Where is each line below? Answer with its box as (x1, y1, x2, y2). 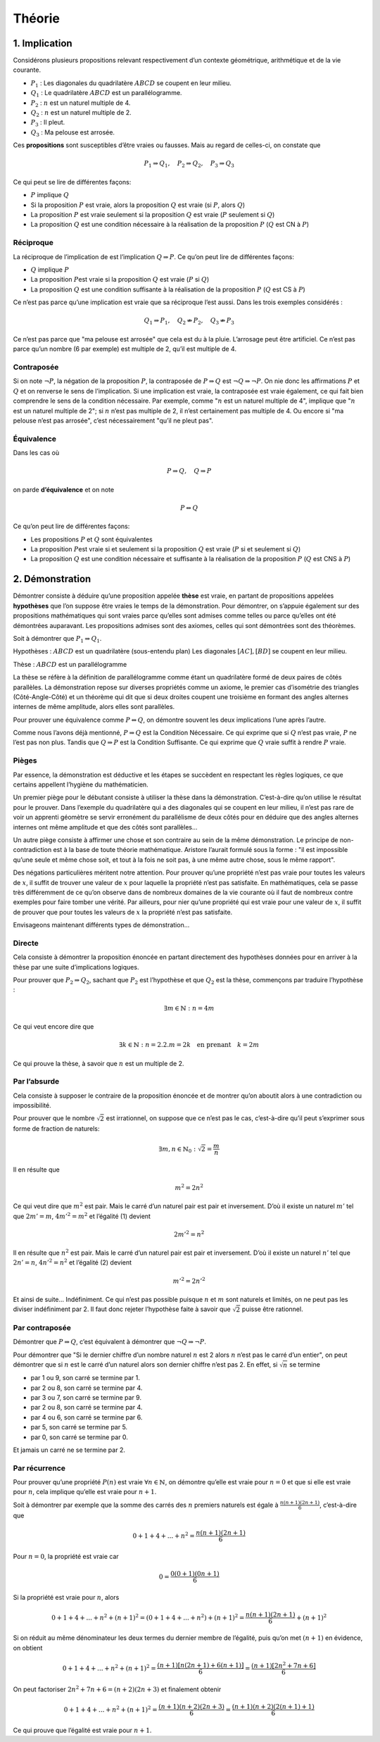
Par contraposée (13, 1322, 72, 1332)
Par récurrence (13, 1463, 66, 1473)
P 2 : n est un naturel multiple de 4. (30, 99, 131, 108)
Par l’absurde (13, 1077, 60, 1086)
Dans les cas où (13, 449, 60, 457)
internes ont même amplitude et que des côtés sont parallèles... (13, 822, 198, 831)
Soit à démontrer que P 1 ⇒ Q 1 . (13, 634, 102, 644)
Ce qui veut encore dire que (13, 1022, 94, 1031)
